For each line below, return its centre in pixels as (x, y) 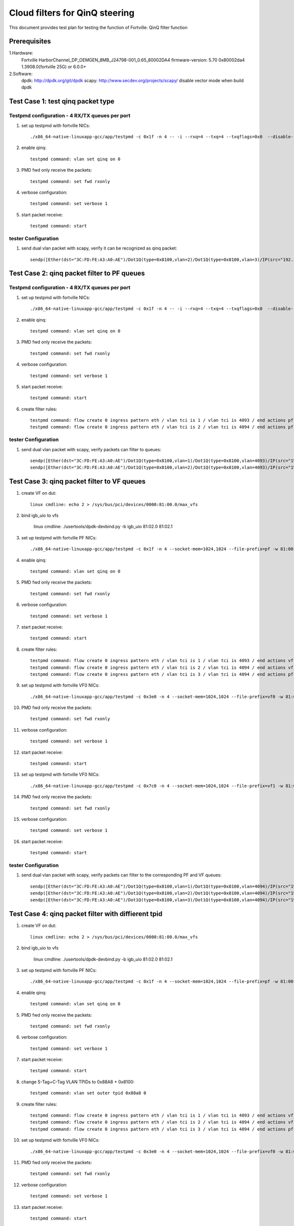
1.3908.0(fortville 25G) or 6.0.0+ (54, 67)
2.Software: (21, 74)
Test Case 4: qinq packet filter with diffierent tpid (86, 914)
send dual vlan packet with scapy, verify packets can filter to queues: (91, 449)
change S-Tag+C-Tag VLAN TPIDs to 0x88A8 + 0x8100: (78, 1082)
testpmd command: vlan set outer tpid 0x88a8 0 (88, 1093)
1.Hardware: (21, 53)
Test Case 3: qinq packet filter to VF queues (77, 481)
